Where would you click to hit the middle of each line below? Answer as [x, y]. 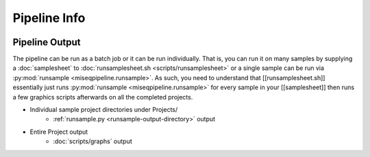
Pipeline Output [47, 42]
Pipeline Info [49, 18]
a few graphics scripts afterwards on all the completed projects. [103, 97]
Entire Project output [59, 132]
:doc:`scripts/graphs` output [93, 141]
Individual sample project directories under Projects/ [104, 110]
